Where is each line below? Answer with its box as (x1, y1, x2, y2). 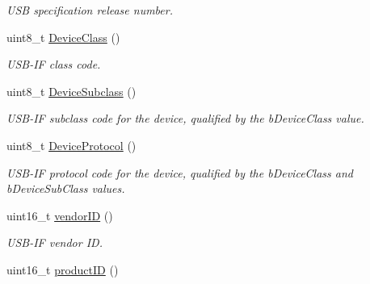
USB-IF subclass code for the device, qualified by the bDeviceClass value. (6, 110, 364, 127)
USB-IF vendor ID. (6, 234, 103, 251)
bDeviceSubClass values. (6, 180, 125, 197)
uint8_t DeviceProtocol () (6, 136, 137, 153)
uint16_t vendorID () (6, 207, 113, 223)
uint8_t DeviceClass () (6, 28, 120, 45)
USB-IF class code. (6, 56, 101, 73)
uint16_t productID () (6, 261, 119, 278)
